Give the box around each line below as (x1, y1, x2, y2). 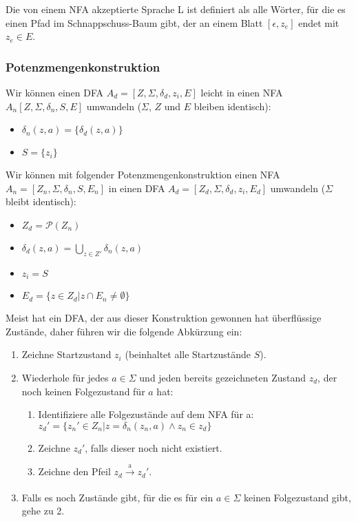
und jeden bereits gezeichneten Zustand (139, 370, 306, 384)
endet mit (298, 15, 339, 30)
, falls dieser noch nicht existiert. (85, 440, 222, 455)
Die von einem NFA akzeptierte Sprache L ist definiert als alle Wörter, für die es (6, 2, 346, 16)
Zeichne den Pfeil (38, 464, 111, 479)
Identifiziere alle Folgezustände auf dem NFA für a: (38, 407, 254, 421)
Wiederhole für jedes (21, 370, 109, 384)
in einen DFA (108, 180, 165, 195)
